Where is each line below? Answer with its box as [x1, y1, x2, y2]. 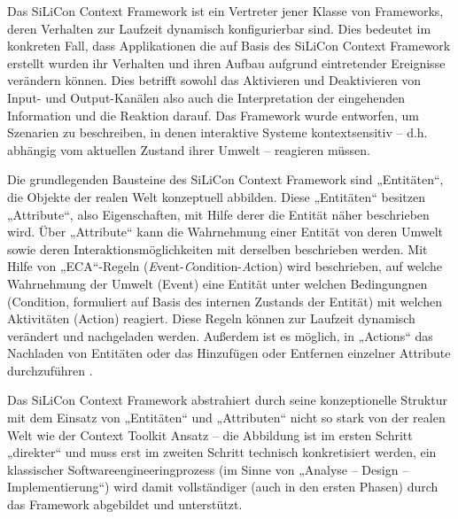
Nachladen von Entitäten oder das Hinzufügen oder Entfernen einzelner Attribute [7, 344, 451, 362]
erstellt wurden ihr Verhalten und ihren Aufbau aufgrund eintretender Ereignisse [7, 53, 446, 72]
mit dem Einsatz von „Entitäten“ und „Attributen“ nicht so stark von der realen [7, 408, 446, 427]
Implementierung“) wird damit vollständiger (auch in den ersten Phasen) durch [7, 477, 439, 496]
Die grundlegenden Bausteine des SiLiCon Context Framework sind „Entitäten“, [7, 170, 444, 189]
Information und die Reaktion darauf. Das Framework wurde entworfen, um [7, 105, 419, 124]
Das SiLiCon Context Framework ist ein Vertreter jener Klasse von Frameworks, [7, 2, 444, 19]
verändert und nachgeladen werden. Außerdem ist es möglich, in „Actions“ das [7, 326, 433, 345]
